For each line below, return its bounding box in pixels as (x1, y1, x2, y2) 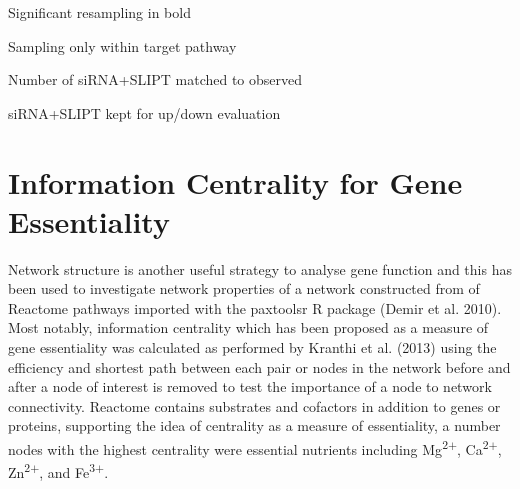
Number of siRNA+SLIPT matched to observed (8, 69, 303, 90)
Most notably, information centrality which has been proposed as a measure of (8, 317, 489, 338)
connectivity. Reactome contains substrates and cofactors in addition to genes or (8, 395, 501, 416)
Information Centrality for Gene (8, 161, 463, 202)
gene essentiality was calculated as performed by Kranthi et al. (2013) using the (8, 337, 497, 358)
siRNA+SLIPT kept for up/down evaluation (8, 102, 281, 123)
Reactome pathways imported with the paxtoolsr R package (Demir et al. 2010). (8, 297, 502, 318)
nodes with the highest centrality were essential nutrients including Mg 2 (8, 436, 448, 459)
